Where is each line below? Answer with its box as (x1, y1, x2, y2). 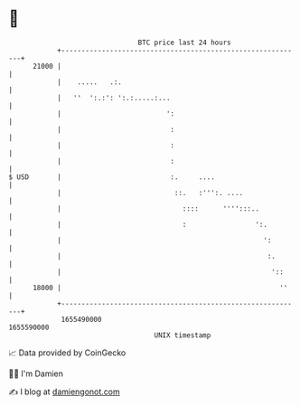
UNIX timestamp (154, 330, 211, 340)
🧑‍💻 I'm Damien (8, 368, 64, 379)
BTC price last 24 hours (137, 38, 231, 47)
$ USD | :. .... (8, 172, 216, 182)
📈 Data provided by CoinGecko (8, 347, 127, 358)
